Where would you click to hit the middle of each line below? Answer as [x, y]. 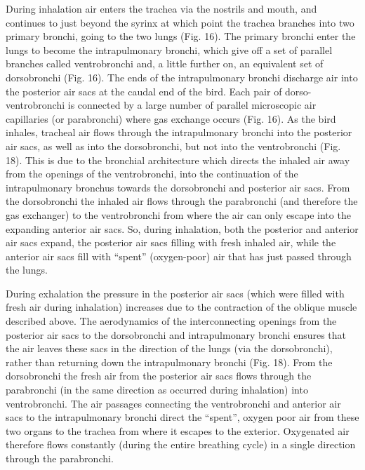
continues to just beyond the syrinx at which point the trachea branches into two [180, 22]
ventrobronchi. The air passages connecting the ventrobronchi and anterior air [173, 403]
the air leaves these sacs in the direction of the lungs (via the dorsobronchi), [169, 348]
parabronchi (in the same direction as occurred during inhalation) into [157, 390]
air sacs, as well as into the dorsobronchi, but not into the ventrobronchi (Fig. [173, 146]
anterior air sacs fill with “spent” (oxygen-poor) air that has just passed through [179, 256]
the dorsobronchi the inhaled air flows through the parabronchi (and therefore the [182, 201]
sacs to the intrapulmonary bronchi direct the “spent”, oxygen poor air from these [182, 417]
